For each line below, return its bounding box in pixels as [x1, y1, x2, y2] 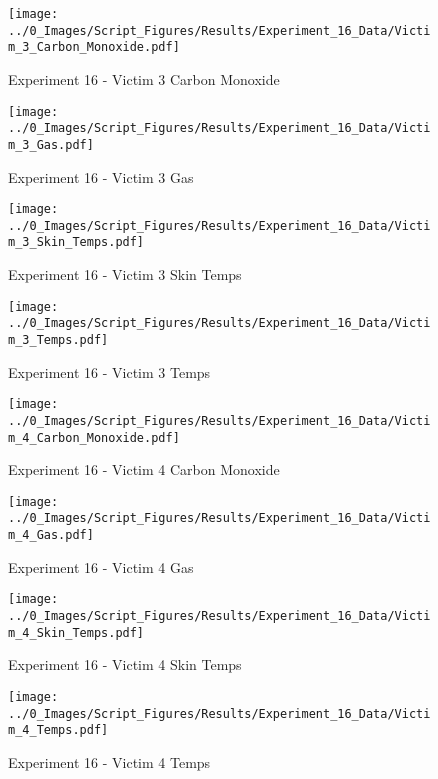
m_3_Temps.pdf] [8, 333, 109, 347]
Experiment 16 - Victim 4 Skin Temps [8, 654, 242, 675]
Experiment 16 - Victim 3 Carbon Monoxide [8, 68, 280, 89]
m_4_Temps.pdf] [8, 723, 109, 738]
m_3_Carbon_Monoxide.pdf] [8, 40, 180, 55]
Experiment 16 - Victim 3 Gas [8, 166, 194, 187]
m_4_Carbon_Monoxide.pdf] [8, 430, 180, 445]
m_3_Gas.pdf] [8, 137, 94, 152]
